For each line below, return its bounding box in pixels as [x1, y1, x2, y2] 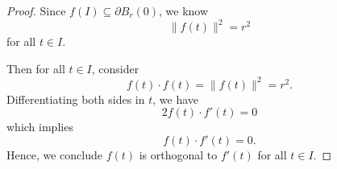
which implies [6, 118, 73, 135]
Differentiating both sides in [6, 90, 145, 107]
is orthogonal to [139, 146, 218, 163]
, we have [152, 90, 199, 107]
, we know [159, 2, 209, 19]
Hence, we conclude [6, 146, 102, 163]
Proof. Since [6, 2, 66, 19]
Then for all [6, 60, 65, 76]
